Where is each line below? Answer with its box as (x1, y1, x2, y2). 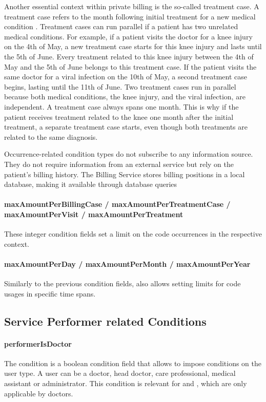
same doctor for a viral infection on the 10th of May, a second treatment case (4, 71, 248, 82)
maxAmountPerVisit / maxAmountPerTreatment (4, 208, 183, 219)
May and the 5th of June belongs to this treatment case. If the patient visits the (4, 61, 257, 72)
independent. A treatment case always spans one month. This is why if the (4, 101, 239, 112)
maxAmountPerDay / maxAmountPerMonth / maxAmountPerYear (4, 258, 251, 269)
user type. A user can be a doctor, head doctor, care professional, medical (4, 368, 236, 378)
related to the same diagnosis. (4, 131, 98, 142)
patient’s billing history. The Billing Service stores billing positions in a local (4, 168, 245, 179)
